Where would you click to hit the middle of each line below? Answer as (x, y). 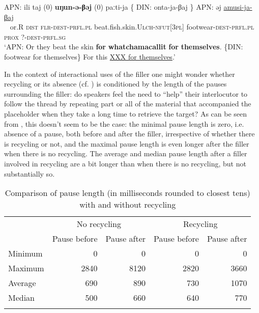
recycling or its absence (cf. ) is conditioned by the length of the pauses (116, 84)
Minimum (25, 253)
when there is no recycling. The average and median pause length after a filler (126, 153)
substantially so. (30, 173)
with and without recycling (128, 205)
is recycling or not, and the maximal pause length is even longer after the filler (127, 143)
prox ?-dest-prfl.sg (35, 36)
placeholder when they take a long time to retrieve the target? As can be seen (126, 113)
